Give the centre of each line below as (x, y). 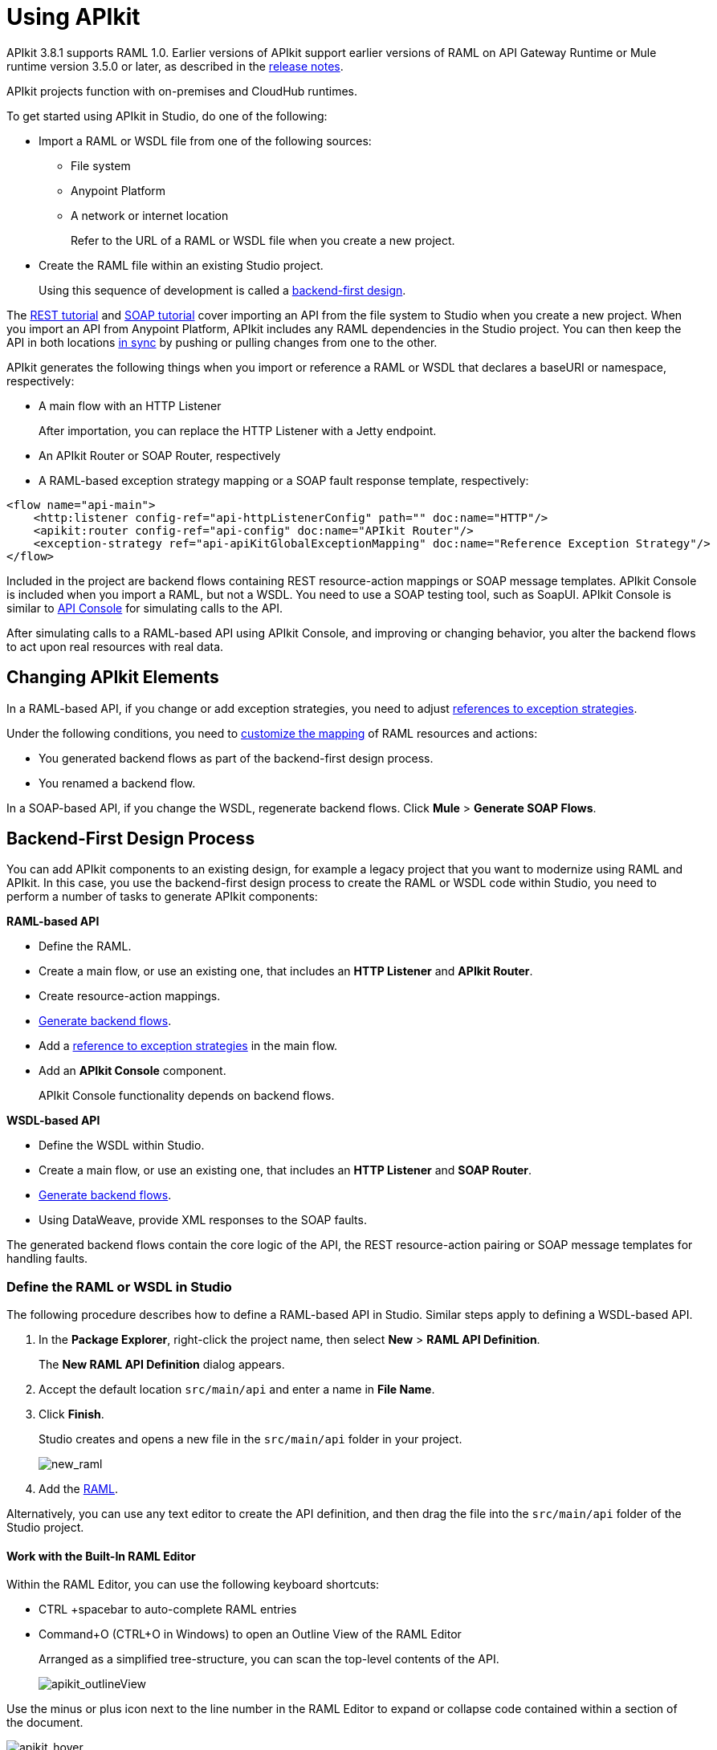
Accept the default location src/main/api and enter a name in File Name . (237, 1390)
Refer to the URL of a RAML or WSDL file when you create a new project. (263, 240)
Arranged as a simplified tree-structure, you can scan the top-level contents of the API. (269, 1659)
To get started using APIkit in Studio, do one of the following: (167, 116)
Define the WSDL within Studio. (122, 1146)
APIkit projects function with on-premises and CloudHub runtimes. (182, 91)
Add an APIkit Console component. (132, 1071)
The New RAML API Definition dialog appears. (162, 1365)
